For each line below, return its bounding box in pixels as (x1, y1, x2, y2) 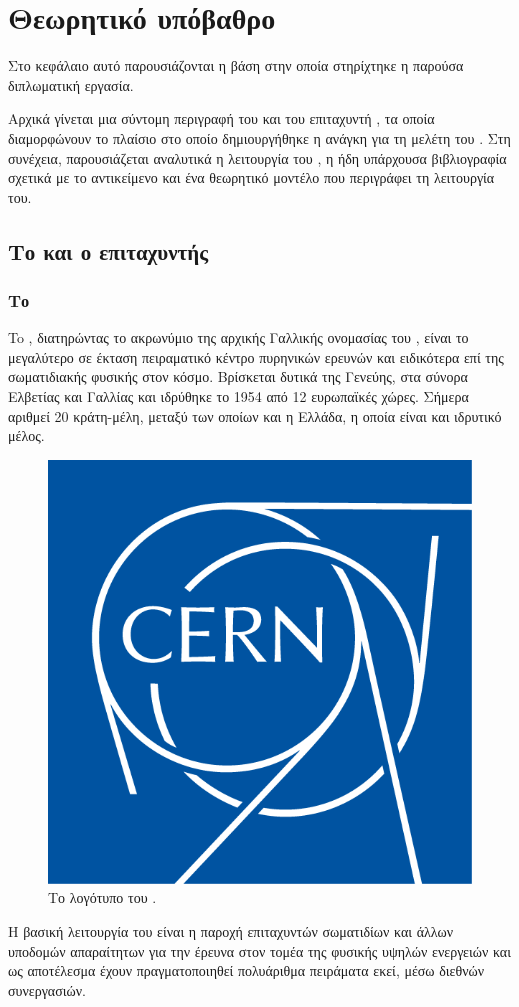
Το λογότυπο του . (48, 887, 157, 908)
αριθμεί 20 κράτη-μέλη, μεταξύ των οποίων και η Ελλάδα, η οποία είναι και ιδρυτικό (8, 405, 502, 426)
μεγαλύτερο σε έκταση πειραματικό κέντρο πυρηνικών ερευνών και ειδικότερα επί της (8, 346, 504, 367)
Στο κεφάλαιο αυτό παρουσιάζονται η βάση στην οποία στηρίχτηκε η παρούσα (8, 55, 464, 76)
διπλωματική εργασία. (8, 74, 134, 95)
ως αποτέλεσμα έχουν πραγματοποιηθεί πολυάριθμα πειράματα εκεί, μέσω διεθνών (8, 960, 485, 981)
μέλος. (8, 425, 45, 446)
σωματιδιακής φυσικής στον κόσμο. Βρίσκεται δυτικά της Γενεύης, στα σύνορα (8, 366, 468, 387)
